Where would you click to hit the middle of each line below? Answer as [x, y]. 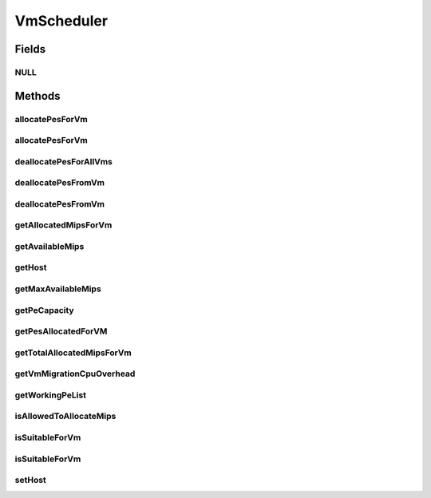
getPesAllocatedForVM [61, 331]
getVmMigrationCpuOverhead [75, 373]
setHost [31, 480]
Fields [30, 49]
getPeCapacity [45, 310]
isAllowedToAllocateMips [65, 417]
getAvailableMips [49, 246]
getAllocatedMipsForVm [63, 225]
